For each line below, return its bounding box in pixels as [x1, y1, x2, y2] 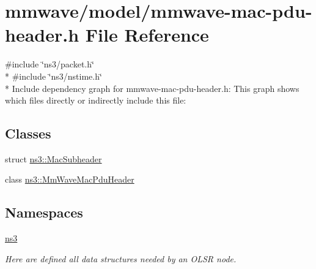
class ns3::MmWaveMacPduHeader [5, 173, 134, 186]
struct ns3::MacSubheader [5, 152, 102, 165]
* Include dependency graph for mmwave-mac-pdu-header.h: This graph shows [5, 81, 299, 94]
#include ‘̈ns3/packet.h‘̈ [5, 58, 94, 70]
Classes [5, 124, 51, 143]
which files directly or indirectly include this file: [5, 94, 186, 107]
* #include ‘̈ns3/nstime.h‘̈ [5, 69, 102, 82]
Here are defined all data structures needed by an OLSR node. [5, 252, 237, 265]
